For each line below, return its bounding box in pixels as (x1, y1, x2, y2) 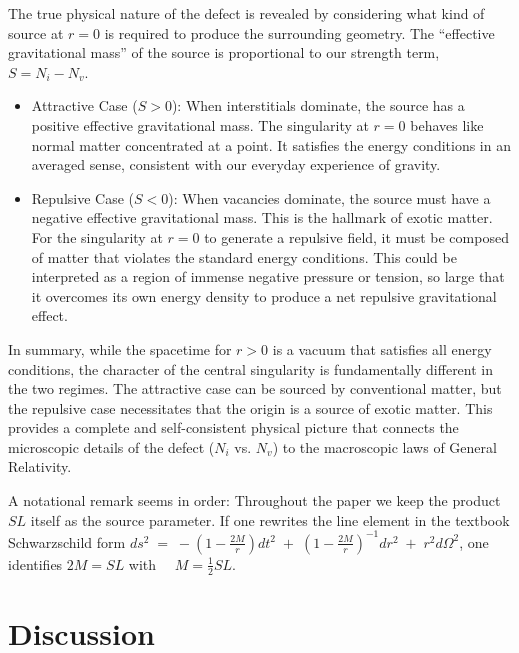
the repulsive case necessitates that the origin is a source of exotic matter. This (8, 397, 493, 418)
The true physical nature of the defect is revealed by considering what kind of (8, 3, 485, 23)
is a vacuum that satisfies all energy (272, 338, 492, 359)
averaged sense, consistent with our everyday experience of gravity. (31, 154, 441, 175)
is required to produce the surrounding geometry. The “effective (104, 22, 495, 43)
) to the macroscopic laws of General (272, 436, 497, 457)
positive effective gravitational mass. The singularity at (31, 114, 369, 135)
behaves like (410, 114, 484, 135)
